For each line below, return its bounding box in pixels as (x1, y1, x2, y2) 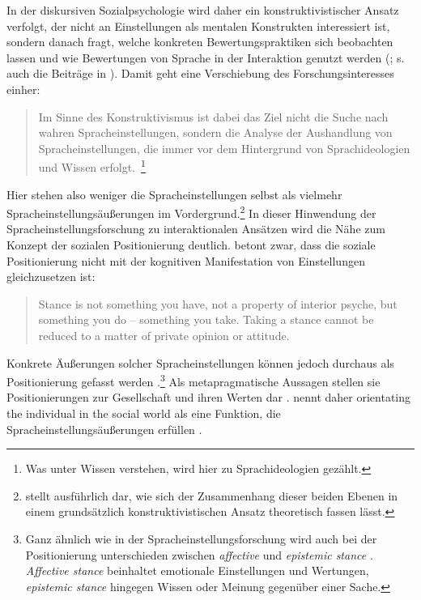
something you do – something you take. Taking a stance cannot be (38, 311, 374, 328)
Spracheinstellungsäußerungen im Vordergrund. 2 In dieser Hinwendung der (6, 202, 376, 221)
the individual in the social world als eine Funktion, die (6, 405, 281, 422)
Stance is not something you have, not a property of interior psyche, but (38, 295, 398, 312)
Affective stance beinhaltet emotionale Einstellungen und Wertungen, (25, 562, 369, 579)
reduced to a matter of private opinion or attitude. (38, 327, 290, 343)
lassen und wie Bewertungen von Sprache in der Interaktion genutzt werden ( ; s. (6, 49, 405, 66)
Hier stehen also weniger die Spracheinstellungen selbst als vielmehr (6, 185, 342, 202)
